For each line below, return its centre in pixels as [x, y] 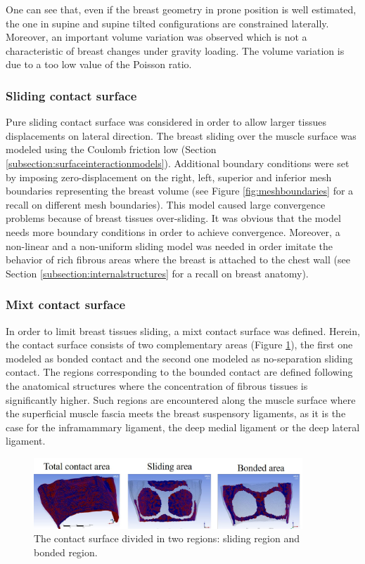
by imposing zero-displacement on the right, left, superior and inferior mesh [169, 177]
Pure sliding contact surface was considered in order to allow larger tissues [166, 122]
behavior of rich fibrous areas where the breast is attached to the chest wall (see [178, 260]
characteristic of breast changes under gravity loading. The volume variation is [175, 50]
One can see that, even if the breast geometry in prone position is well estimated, [181, 9]
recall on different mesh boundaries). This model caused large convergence [166, 204]
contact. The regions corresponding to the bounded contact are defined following [179, 372]
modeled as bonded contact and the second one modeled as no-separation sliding [179, 358]
